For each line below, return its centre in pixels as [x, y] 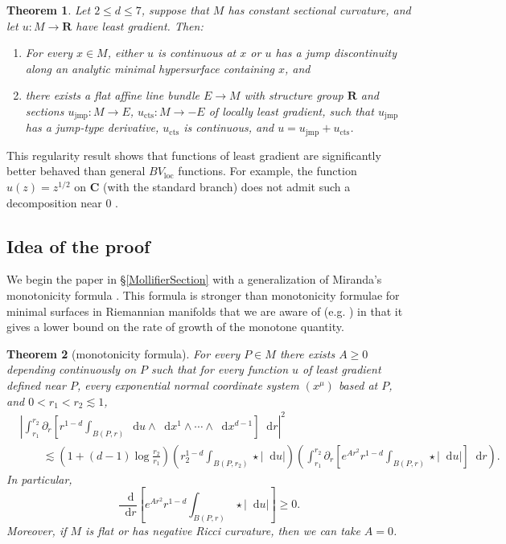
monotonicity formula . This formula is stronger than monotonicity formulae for [203, 295]
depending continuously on [72, 369]
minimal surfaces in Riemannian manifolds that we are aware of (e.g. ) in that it [205, 311]
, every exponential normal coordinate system [188, 385]
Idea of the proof [78, 245]
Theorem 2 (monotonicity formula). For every [123, 353]
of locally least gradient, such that [291, 110]
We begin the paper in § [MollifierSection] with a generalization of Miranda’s [194, 279]
